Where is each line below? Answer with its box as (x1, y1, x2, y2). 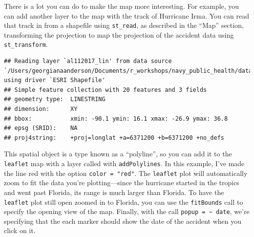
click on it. (4, 225, 36, 236)
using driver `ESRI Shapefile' (4, 77, 106, 84)
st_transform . (4, 39, 48, 49)
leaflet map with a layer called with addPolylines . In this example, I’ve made (4, 158, 245, 169)
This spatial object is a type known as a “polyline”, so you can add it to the (4, 149, 232, 159)
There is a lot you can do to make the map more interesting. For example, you (4, 1, 239, 11)
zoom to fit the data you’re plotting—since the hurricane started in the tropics (4, 177, 239, 188)
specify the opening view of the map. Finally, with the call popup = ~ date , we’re (4, 206, 250, 216)
